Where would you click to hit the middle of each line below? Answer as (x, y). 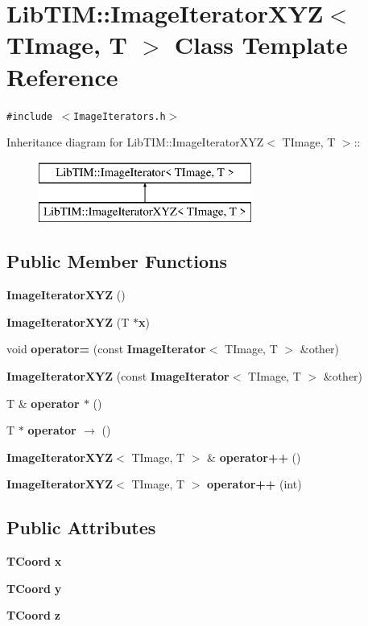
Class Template (261, 45)
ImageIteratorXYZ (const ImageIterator (118, 375)
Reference (62, 76)
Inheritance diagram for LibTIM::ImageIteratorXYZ (135, 142)
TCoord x (34, 561)
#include (30, 116)
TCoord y (34, 588)
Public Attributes (81, 527)
